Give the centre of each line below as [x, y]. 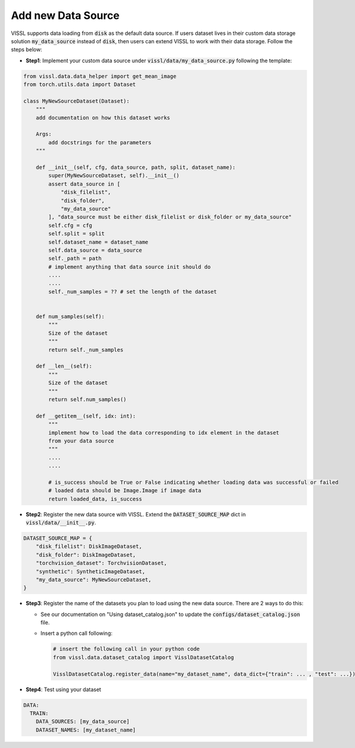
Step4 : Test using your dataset [64, 689]
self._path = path [75, 259]
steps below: [27, 50]
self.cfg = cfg [70, 225]
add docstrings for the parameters [100, 142]
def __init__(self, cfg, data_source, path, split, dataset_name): [136, 167]
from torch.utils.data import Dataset [80, 85]
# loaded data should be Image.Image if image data [125, 491]
